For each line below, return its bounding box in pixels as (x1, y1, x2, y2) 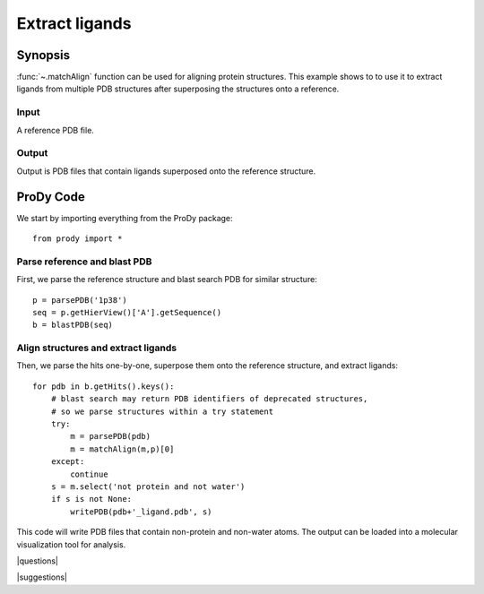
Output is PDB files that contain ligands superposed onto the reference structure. (16, 166, 316, 176)
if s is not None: (50, 494, 133, 504)
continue (70, 469, 108, 479)
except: (50, 457, 85, 467)
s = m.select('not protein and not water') (50, 482, 246, 492)
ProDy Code (16, 189, 85, 204)
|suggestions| (16, 572, 67, 582)
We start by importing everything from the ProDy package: (16, 212, 233, 223)
